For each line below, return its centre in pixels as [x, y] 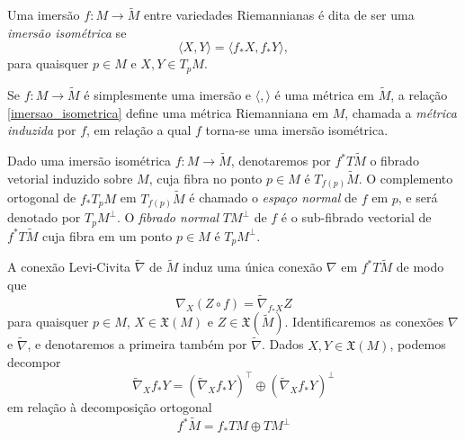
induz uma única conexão [253, 267]
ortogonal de [42, 198]
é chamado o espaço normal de [273, 198]
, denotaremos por [281, 161]
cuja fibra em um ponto [107, 235]
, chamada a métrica [401, 112]
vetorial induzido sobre [70, 178]
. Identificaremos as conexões [364, 322]
